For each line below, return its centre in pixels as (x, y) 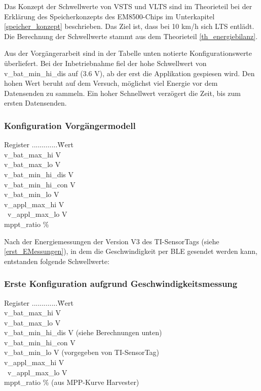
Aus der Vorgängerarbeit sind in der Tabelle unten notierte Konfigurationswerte (128, 53)
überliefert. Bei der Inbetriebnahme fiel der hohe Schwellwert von (105, 63)
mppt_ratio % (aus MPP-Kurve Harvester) (72, 382)
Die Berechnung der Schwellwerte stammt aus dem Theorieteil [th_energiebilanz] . (131, 36)
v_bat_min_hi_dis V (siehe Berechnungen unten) (83, 332)
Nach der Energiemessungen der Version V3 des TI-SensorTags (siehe (112, 241)
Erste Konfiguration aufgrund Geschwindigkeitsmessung (121, 284)
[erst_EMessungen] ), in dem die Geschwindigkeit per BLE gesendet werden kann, (131, 251)
